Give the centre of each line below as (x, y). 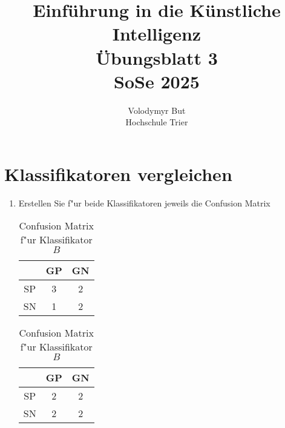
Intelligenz (157, 34)
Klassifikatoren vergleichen (118, 173)
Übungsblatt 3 (157, 57)
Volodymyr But (157, 110)
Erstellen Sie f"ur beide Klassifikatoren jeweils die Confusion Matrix (144, 202)
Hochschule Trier (157, 122)
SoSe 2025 (157, 81)
